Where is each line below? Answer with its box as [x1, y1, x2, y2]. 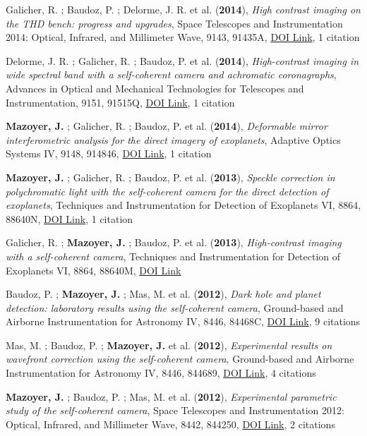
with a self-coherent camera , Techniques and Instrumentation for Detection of [6, 248, 341, 263]
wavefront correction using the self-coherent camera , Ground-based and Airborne [6, 351, 354, 366]
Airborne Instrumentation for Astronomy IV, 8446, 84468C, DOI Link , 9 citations [6, 314, 361, 329]
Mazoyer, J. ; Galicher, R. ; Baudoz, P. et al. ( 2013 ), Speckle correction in [6, 169, 335, 184]
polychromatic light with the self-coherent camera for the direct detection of [6, 183, 329, 198]
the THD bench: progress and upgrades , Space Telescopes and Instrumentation [6, 16, 343, 30]
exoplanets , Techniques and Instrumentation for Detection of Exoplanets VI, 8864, [6, 198, 361, 212]
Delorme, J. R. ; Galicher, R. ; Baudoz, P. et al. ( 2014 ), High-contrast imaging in [6, 53, 359, 68]
